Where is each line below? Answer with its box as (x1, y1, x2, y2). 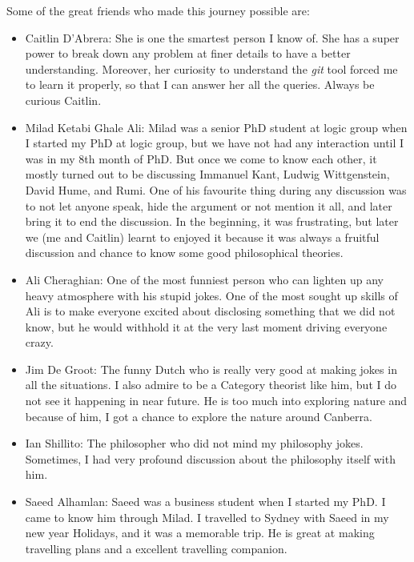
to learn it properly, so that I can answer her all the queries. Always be (25, 76, 375, 93)
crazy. (25, 334, 54, 351)
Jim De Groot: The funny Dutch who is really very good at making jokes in (25, 360, 397, 377)
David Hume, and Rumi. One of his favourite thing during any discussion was (25, 181, 407, 198)
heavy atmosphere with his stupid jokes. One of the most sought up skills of (25, 287, 398, 303)
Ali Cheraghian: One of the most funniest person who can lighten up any (25, 271, 384, 287)
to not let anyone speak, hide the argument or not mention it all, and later (25, 197, 392, 214)
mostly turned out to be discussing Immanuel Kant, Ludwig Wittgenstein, (25, 166, 390, 183)
